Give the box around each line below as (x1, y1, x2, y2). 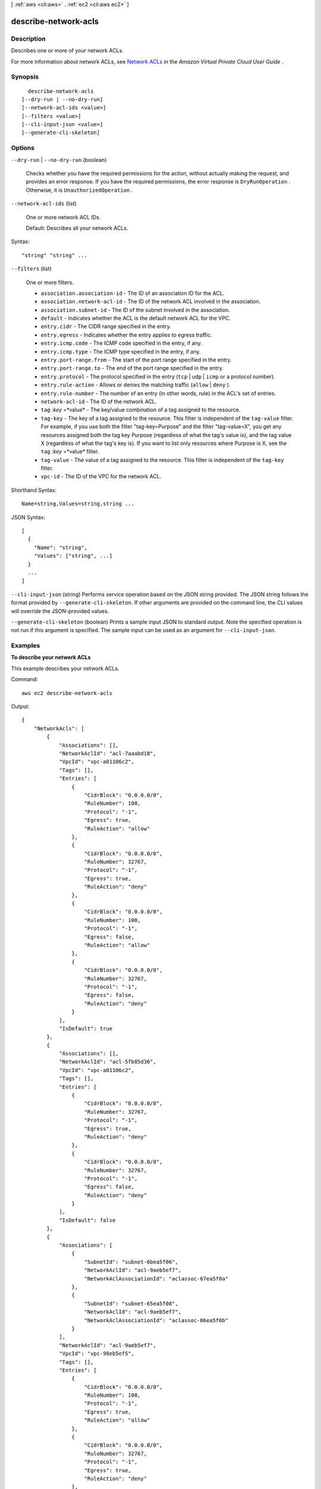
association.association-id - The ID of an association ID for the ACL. (40, 289, 225, 297)
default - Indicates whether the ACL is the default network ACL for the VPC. (40, 314, 231, 322)
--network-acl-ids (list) (11, 200, 77, 207)
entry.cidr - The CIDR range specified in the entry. (40, 323, 172, 330)
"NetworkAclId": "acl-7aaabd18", (59, 750, 157, 756)
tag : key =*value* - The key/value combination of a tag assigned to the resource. (40, 406, 241, 413)
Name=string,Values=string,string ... (21, 500, 135, 507)
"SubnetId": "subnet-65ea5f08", (84, 1300, 178, 1307)
